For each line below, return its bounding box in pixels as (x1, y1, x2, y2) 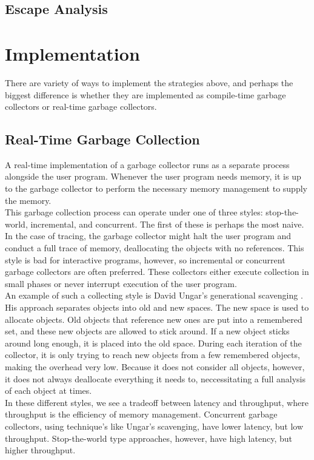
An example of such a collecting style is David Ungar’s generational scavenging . (5, 289, 303, 302)
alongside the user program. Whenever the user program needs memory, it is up (5, 170, 301, 183)
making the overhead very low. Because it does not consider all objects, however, (5, 360, 305, 373)
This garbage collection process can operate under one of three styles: (5, 206, 263, 218)
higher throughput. (5, 444, 76, 456)
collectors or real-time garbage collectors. (5, 100, 157, 113)
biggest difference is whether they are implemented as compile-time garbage (5, 88, 286, 101)
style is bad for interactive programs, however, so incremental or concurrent (5, 253, 286, 266)
